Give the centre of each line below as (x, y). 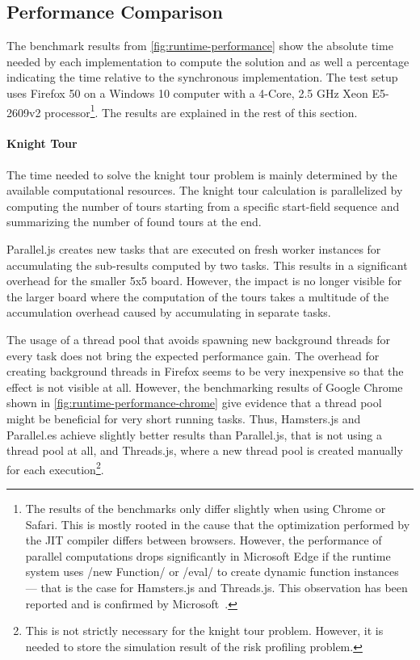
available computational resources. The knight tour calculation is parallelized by (205, 190)
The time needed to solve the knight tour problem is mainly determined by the (202, 174)
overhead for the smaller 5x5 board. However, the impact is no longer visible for (204, 281)
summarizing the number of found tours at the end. (134, 222)
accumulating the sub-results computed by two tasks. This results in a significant (207, 265)
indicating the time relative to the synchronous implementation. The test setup (202, 77)
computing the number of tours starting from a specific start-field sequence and (203, 206)
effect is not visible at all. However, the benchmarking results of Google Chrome (205, 387)
